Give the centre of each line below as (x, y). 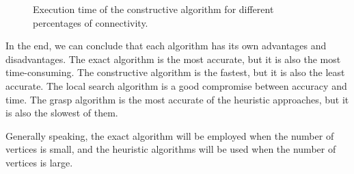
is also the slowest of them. (62, 113)
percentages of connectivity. (91, 22)
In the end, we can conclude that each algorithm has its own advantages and (166, 46)
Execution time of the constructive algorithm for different (153, 9)
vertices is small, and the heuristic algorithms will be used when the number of (171, 149)
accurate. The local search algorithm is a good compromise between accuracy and (176, 85)
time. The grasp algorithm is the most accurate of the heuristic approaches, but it (177, 99)
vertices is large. (39, 162)
